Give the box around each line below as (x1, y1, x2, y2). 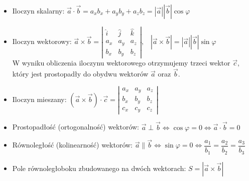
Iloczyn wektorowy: (12, 36, 72, 46)
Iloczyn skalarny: (12, 5, 65, 15)
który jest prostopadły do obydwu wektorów (12, 68, 149, 79)
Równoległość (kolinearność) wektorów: (12, 139, 133, 150)
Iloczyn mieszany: (12, 93, 67, 104)
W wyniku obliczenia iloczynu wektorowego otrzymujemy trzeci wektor (12, 57, 230, 68)
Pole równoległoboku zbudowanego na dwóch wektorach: (12, 162, 186, 173)
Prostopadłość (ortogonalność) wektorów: (12, 121, 139, 132)
